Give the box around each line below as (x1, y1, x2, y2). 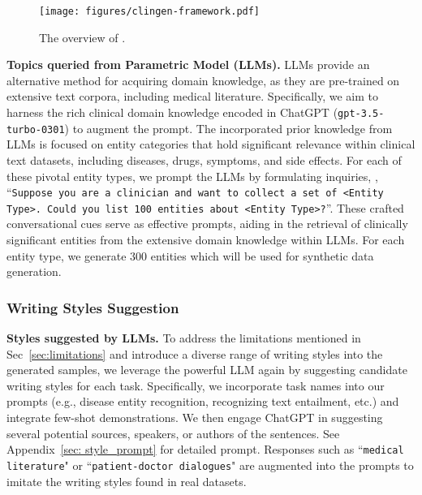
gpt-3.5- (338, 108, 385, 120)
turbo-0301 (6, 123, 65, 136)
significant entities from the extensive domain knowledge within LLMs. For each (6, 231, 405, 248)
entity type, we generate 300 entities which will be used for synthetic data (6, 247, 374, 264)
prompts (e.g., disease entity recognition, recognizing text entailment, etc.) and (6, 393, 399, 410)
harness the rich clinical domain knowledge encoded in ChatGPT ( (6, 104, 338, 121)
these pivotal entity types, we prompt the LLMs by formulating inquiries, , (6, 167, 378, 184)
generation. (6, 263, 62, 280)
